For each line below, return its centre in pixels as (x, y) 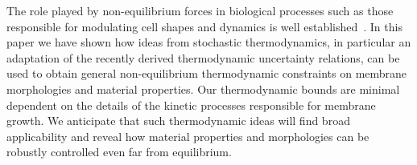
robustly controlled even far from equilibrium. (119, 152)
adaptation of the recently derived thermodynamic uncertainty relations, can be (203, 57)
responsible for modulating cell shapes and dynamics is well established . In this (204, 26)
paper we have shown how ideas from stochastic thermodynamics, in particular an (209, 42)
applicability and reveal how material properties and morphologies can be (188, 136)
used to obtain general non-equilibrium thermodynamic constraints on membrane (207, 73)
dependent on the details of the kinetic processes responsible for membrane (191, 105)
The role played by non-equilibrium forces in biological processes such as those (200, 10)
